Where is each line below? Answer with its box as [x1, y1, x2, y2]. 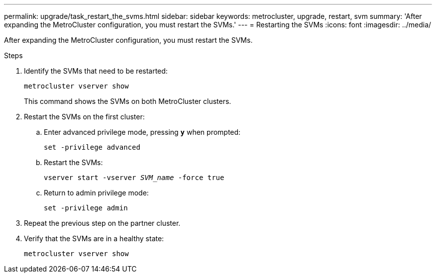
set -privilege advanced [44, 143, 140, 151]
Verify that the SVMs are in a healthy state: [24, 234, 164, 243]
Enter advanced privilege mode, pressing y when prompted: [44, 128, 241, 136]
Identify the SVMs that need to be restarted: [24, 67, 168, 75]
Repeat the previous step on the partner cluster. [24, 219, 181, 227]
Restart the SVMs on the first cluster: [24, 112, 145, 121]
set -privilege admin [44, 204, 128, 212]
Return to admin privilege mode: [44, 188, 149, 197]
